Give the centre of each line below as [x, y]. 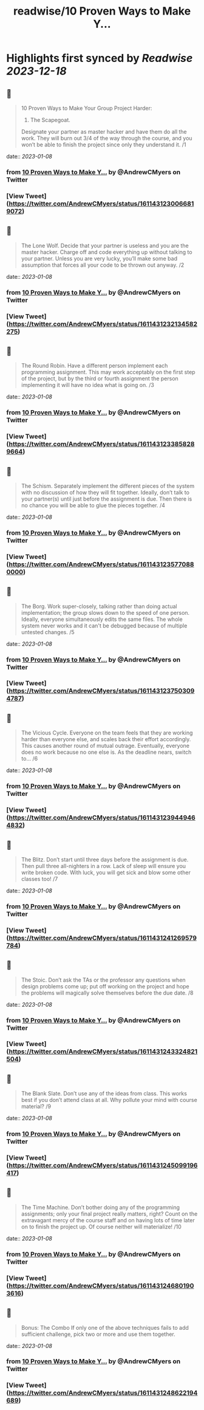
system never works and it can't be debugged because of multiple [104, 625]
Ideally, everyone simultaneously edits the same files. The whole [102, 619]
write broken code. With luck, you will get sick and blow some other [106, 872]
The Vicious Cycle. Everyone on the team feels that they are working [107, 733]
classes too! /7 [39, 878]
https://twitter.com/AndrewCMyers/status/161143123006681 [101, 204]
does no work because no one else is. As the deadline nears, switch [106, 752]
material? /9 [36, 1106]
